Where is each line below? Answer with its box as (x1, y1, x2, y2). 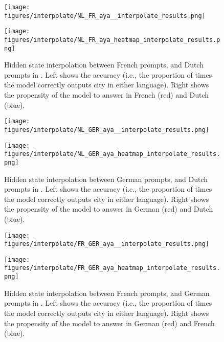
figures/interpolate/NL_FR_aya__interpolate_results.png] (4, 12, 206, 19)
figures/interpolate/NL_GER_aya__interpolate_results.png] (4, 126, 209, 133)
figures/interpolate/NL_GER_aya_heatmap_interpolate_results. (4, 150, 220, 158)
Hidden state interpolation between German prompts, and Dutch (4, 173, 208, 184)
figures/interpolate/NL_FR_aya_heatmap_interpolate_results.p (4, 36, 220, 43)
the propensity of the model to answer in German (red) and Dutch (4, 203, 213, 214)
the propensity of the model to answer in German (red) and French (4, 317, 215, 328)
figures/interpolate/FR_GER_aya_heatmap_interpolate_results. (4, 264, 220, 272)
